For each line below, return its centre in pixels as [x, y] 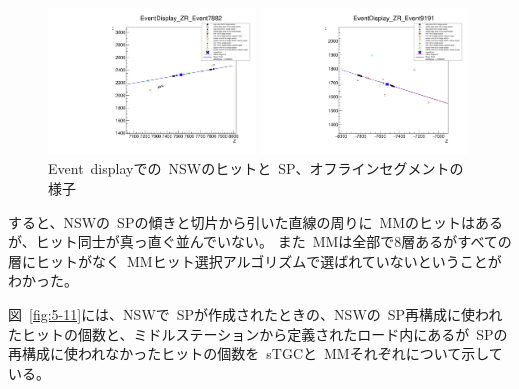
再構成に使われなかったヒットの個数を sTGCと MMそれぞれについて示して [255, 353]
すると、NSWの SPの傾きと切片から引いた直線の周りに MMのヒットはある [256, 221]
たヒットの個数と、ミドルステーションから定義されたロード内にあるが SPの [258, 333]
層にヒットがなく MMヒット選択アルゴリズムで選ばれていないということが [255, 260]
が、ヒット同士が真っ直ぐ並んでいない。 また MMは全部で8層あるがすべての [260, 241]
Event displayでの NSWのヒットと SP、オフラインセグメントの [256, 168]
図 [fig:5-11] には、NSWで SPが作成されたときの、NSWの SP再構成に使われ [255, 314]
